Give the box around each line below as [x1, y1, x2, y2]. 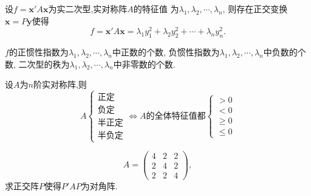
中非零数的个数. [113, 57, 176, 70]
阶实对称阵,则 [33, 78, 87, 91]
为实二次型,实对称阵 [48, 2, 128, 15]
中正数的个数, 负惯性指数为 [112, 46, 220, 58]
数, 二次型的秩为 [5, 57, 70, 70]
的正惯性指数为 [9, 46, 69, 58]
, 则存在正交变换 [222, 2, 288, 15]
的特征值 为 [133, 2, 179, 15]
